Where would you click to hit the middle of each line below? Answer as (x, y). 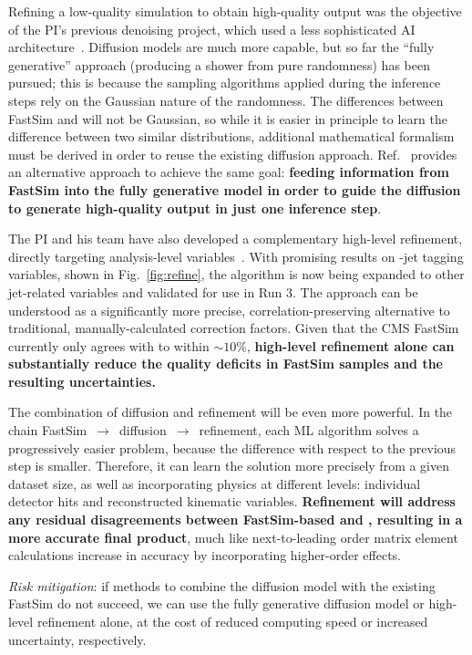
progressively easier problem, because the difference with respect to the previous (232, 447)
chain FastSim (48, 430)
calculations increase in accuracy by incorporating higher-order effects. (205, 555)
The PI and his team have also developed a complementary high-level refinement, (236, 239)
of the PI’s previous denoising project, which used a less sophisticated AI (212, 29)
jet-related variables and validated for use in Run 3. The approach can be (213, 291)
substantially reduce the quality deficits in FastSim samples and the (226, 364)
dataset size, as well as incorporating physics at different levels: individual (215, 483)
